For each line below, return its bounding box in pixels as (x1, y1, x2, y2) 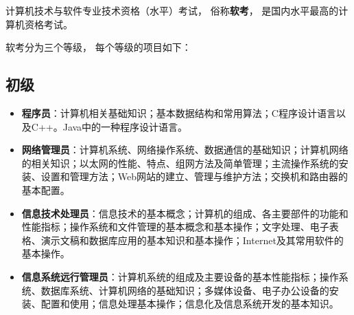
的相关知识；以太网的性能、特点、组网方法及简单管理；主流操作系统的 (21, 155, 339, 170)
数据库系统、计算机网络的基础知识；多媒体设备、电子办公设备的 (40, 283, 329, 297)
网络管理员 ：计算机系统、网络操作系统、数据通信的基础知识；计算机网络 (21, 142, 349, 157)
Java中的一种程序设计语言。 (62, 119, 188, 133)
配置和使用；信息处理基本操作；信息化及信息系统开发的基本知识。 (40, 296, 339, 311)
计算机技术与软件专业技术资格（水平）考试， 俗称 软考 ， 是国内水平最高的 (5, 3, 339, 17)
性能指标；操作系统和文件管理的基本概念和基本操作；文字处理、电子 (21, 219, 329, 234)
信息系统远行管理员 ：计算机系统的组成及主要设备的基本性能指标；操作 (21, 269, 339, 283)
